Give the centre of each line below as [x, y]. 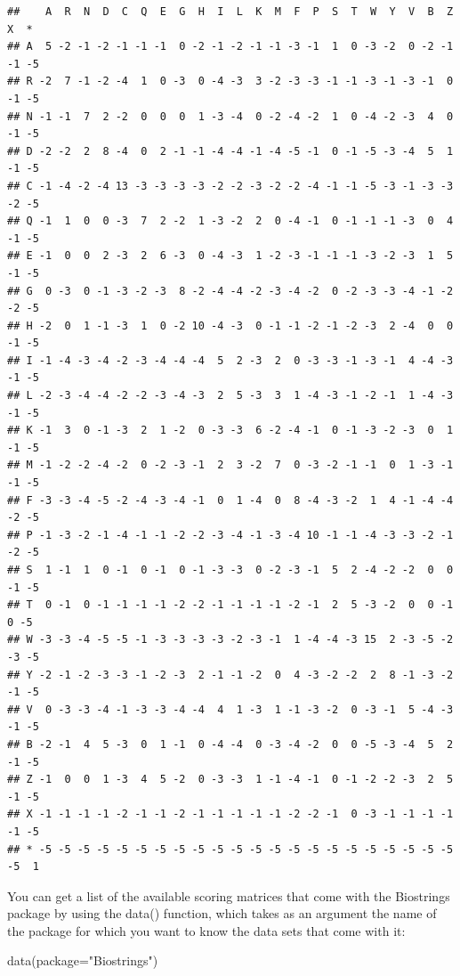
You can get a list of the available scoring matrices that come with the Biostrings [229, 895]
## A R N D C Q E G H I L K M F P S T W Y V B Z [230, 12]
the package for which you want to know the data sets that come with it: [206, 930]
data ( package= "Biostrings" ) [83, 960]
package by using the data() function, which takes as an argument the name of [222, 913]
